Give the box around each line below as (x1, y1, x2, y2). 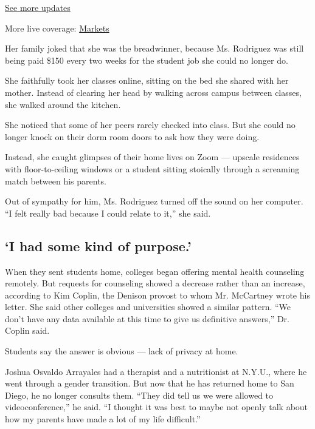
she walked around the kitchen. (5, 98, 121, 110)
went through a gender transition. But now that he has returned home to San (5, 377, 294, 390)
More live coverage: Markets (5, 21, 109, 34)
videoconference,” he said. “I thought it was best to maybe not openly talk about (5, 400, 308, 413)
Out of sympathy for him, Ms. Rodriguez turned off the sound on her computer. (5, 195, 303, 208)
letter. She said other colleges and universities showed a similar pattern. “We (5, 300, 291, 313)
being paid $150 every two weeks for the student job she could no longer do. (5, 53, 288, 66)
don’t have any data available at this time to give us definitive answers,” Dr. (5, 312, 290, 325)
